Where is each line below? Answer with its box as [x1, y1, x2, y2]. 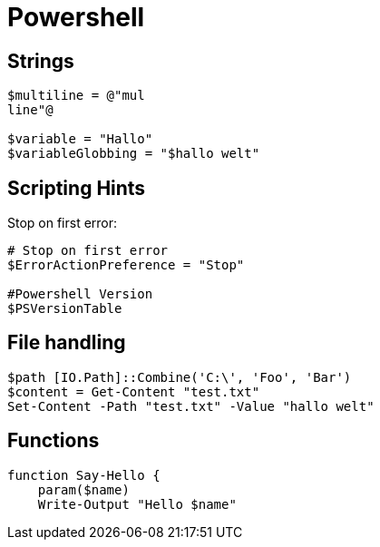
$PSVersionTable [7, 301, 122, 317]
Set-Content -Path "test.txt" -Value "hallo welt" [7, 398, 375, 414]
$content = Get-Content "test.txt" [7, 384, 260, 399]
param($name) [37, 482, 130, 497]
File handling [7, 331, 126, 355]
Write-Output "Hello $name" [37, 496, 237, 512]
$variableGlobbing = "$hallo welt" [7, 146, 260, 161]
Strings [7, 49, 74, 73]
